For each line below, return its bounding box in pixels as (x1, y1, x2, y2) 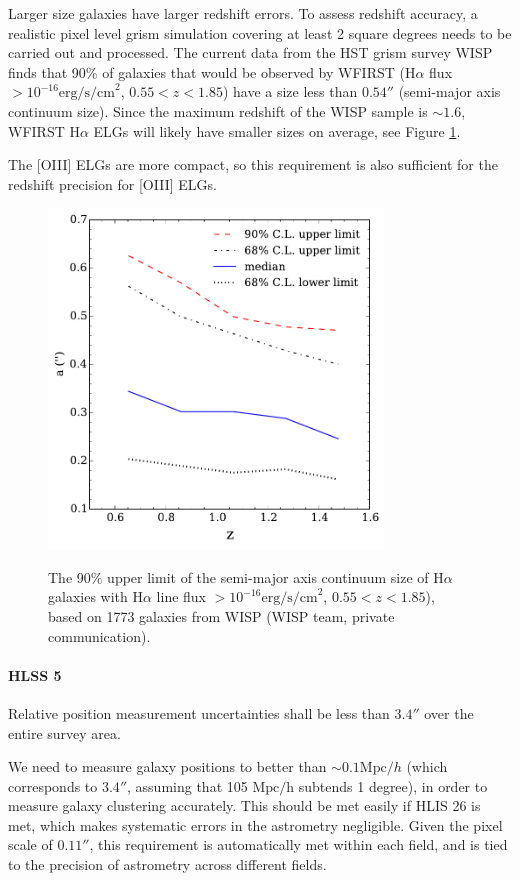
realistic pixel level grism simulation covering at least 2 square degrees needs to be (8, 22, 512, 43)
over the (424, 702, 474, 723)
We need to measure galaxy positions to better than (8, 756, 327, 777)
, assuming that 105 (127, 775, 248, 796)
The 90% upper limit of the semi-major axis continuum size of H (48, 566, 444, 587)
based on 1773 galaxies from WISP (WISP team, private (48, 605, 395, 626)
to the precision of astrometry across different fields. (8, 854, 327, 875)
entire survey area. (8, 722, 121, 743)
